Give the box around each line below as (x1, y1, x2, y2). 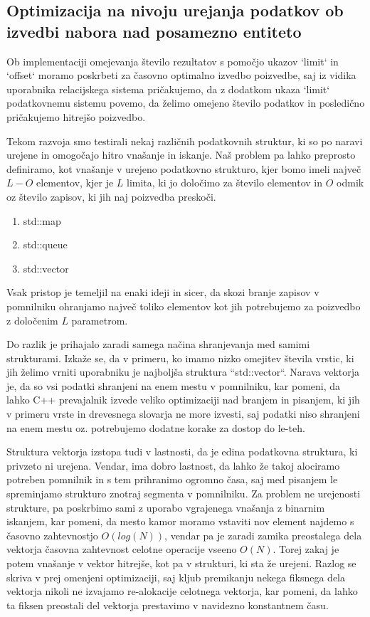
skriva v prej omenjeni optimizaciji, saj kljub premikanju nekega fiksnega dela (6, 569, 345, 584)
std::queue (23, 237, 68, 252)
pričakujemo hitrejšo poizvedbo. (6, 109, 146, 124)
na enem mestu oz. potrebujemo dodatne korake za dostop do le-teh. (6, 420, 305, 435)
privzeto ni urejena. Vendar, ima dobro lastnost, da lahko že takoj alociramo (6, 458, 340, 473)
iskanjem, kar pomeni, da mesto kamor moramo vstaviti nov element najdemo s (6, 514, 354, 529)
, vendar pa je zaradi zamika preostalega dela (164, 527, 362, 542)
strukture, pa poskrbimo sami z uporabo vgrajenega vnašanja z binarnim (6, 500, 325, 515)
